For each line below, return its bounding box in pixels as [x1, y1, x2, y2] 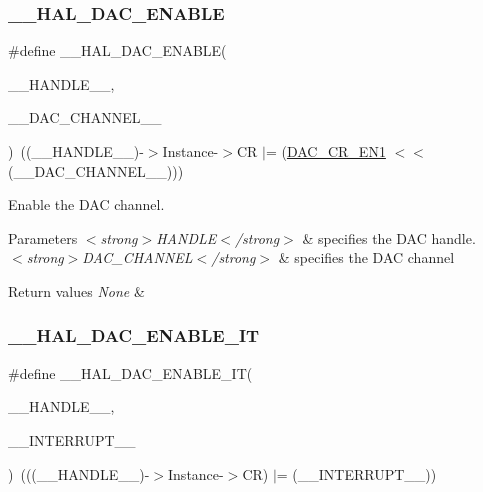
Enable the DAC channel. [8, 194, 165, 215]
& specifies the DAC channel [278, 247, 455, 268]
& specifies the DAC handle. [302, 227, 476, 248]
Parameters [8, 227, 78, 248]
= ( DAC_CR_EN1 [265, 141, 386, 161]
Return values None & [8, 280, 145, 301]
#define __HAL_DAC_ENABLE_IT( [8, 362, 253, 383]
